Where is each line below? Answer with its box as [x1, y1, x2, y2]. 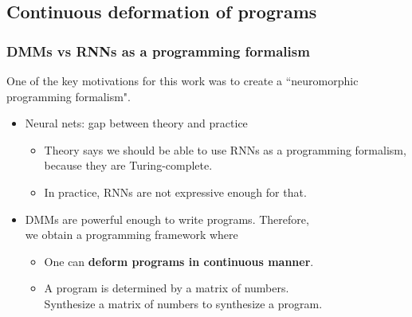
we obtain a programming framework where [25, 226, 238, 243]
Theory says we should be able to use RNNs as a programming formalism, [44, 141, 406, 158]
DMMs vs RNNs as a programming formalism [6, 41, 310, 61]
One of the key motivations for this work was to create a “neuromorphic [6, 72, 359, 88]
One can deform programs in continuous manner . [44, 252, 314, 269]
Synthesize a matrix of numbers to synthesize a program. [44, 295, 323, 311]
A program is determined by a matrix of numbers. [44, 280, 289, 296]
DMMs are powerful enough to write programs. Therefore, [25, 210, 309, 227]
